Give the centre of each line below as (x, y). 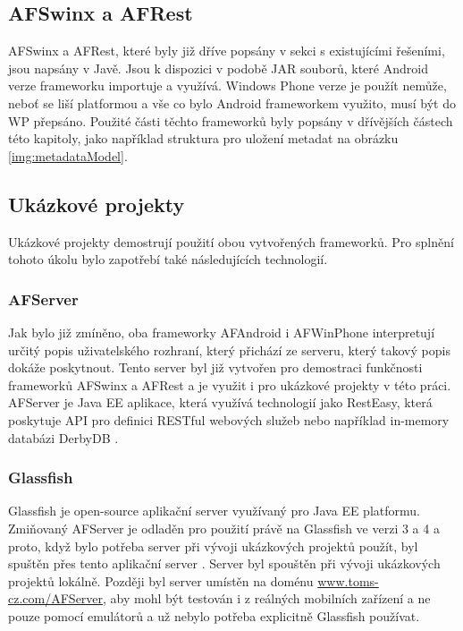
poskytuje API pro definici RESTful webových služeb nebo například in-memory (229, 419)
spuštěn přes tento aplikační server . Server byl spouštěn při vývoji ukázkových (224, 563)
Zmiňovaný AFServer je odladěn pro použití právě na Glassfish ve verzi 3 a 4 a (224, 528)
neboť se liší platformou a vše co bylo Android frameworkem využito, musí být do (232, 102)
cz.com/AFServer (56, 598)
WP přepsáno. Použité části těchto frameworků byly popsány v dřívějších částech (231, 120)
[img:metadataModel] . (68, 155)
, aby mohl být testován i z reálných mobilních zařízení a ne (267, 598)
